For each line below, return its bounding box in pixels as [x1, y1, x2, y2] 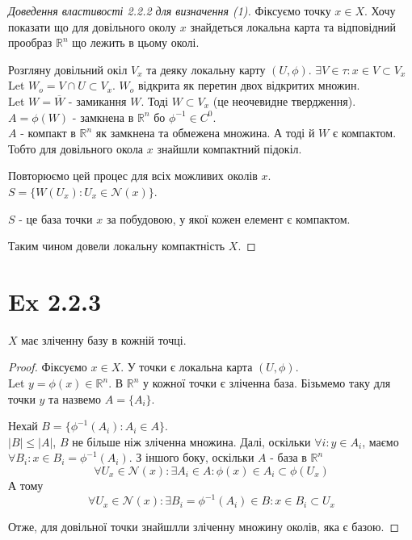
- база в [270, 449, 307, 466]
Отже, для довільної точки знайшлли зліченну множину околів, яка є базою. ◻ [8, 518, 400, 535]
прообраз [8, 34, 53, 51]
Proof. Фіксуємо [8, 358, 87, 375]
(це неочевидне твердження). [212, 92, 356, 109]
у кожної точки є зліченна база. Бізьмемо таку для [143, 375, 391, 391]
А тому [8, 477, 44, 493]
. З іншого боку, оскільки [128, 449, 254, 466]
